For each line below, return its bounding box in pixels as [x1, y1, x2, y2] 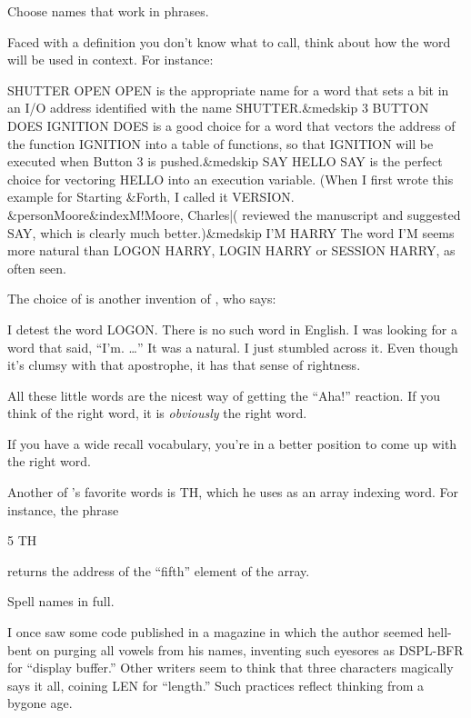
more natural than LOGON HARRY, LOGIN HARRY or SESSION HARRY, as [7, 241, 456, 260]
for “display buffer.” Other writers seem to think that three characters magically [7, 658, 454, 677]
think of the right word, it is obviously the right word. [7, 404, 307, 423]
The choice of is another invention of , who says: [7, 289, 276, 308]
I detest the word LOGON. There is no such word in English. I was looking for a [7, 319, 457, 338]
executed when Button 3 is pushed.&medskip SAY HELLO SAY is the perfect [7, 152, 443, 171]
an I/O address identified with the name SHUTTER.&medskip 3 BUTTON [7, 98, 429, 117]
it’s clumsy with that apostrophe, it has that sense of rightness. [7, 355, 361, 374]
